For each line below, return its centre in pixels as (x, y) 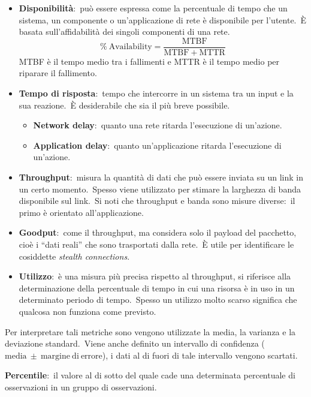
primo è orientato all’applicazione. (81, 212)
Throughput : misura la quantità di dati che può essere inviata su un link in (161, 177)
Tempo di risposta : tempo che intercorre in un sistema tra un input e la (156, 93)
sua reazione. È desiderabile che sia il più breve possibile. (124, 105)
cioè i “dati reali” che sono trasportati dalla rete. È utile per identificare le (156, 244)
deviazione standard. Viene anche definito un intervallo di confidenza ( (135, 343)
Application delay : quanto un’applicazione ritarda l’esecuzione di (157, 145)
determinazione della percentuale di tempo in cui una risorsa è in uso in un (157, 288)
